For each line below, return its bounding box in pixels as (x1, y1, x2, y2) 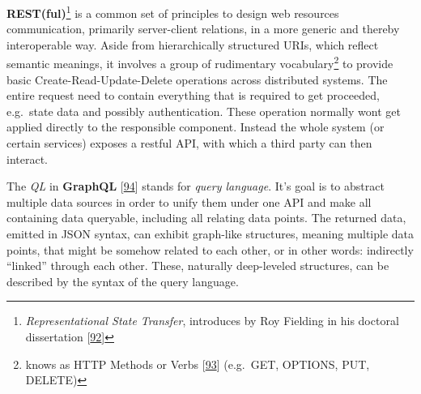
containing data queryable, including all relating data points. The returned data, (6, 209, 406, 226)
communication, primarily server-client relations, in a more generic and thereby (6, 20, 400, 37)
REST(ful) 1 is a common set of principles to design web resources (6, 2, 339, 21)
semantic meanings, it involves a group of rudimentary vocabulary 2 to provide (6, 53, 393, 72)
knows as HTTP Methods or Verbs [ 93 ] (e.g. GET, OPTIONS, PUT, (25, 355, 370, 372)
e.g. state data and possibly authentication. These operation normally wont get (6, 102, 401, 119)
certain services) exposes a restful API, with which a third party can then (6, 135, 372, 152)
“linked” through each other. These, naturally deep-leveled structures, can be (6, 257, 389, 274)
